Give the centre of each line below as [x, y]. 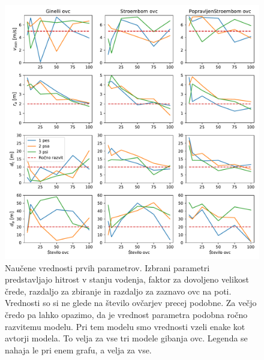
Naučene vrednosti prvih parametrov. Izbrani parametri [107, 267]
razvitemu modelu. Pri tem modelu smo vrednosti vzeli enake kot [125, 326]
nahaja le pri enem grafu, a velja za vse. [78, 349]
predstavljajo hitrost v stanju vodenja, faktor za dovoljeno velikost [127, 279]
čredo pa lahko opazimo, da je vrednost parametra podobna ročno [126, 314]
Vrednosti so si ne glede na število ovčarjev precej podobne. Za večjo [131, 303]
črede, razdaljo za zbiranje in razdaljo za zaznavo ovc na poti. [118, 291]
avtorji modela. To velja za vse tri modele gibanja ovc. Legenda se [126, 338]
